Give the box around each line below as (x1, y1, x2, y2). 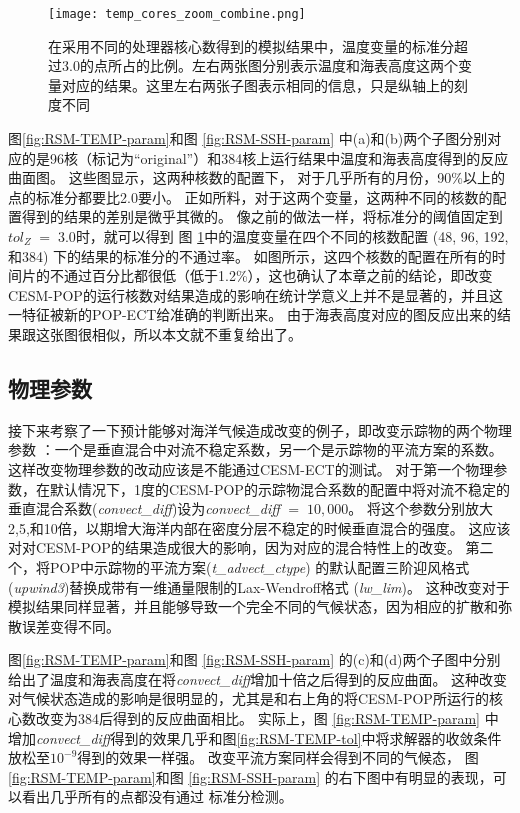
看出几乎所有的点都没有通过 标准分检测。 (21, 786, 293, 807)
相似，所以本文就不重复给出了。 (91, 323, 302, 344)
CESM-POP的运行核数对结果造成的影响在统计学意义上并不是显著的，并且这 (8, 284, 503, 305)
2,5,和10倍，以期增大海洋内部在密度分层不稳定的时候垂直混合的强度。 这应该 (8, 517, 511, 538)
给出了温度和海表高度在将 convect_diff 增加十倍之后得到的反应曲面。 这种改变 (8, 668, 508, 689)
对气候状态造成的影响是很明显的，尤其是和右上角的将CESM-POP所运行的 (8, 688, 489, 709)
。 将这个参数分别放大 (348, 498, 493, 519)
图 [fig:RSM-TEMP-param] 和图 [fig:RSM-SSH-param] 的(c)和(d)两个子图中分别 (8, 649, 501, 670)
